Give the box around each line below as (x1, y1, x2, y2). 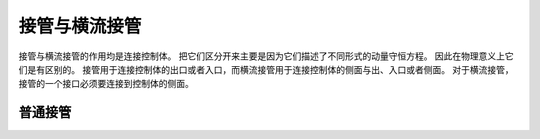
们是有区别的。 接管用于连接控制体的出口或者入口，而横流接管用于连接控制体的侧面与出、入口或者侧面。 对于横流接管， (18, 63, 514, 75)
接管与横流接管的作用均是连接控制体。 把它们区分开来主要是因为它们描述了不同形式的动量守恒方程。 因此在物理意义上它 (18, 50, 514, 62)
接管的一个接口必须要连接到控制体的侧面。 (18, 78, 194, 90)
